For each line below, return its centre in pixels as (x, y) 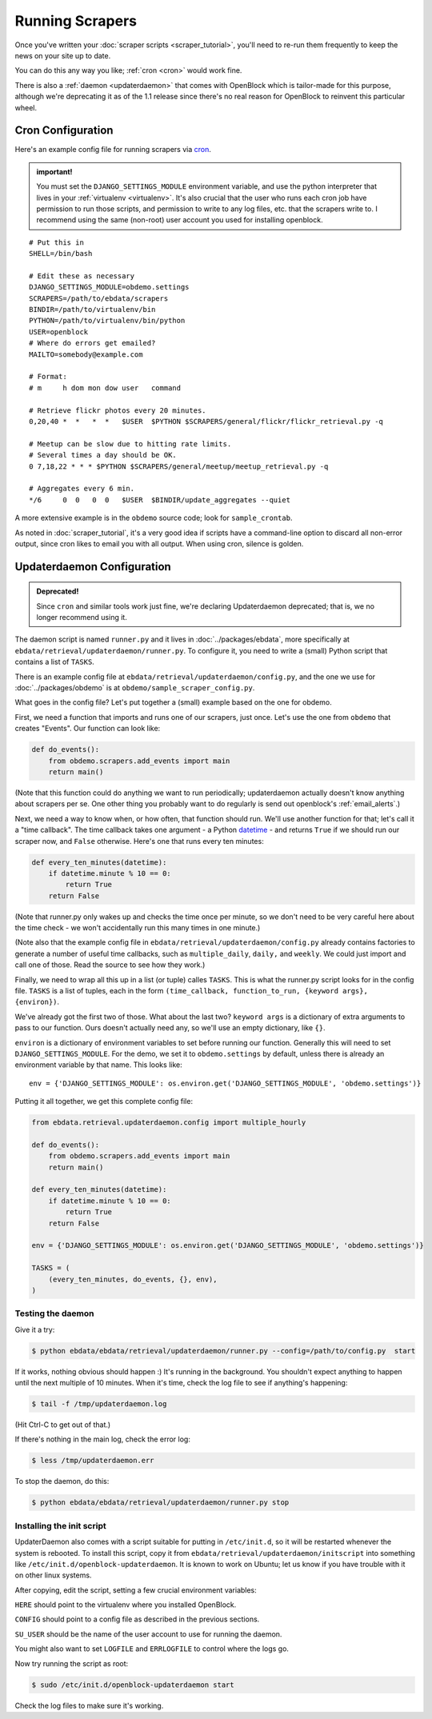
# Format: (48, 377)
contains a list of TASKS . (55, 662)
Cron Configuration (64, 131)
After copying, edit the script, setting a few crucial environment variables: (136, 1590)
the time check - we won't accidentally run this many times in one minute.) (138, 928)
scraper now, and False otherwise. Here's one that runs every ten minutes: (139, 841)
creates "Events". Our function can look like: (88, 729)
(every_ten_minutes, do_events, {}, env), (133, 1279)
